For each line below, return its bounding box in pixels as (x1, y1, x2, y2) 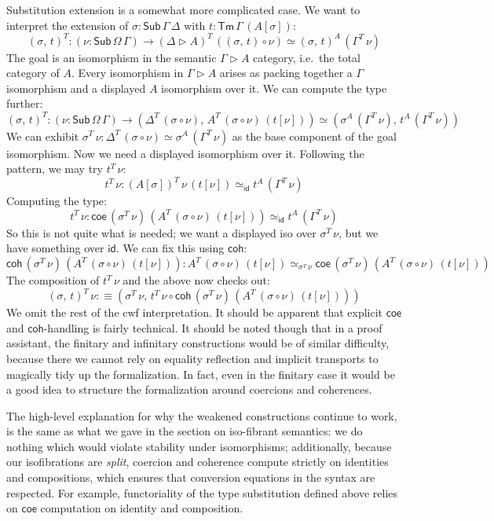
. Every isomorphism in (71, 64, 184, 81)
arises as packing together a (219, 64, 353, 81)
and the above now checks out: (123, 272, 270, 288)
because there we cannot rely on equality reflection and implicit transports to (6, 350, 379, 366)
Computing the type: (6, 193, 107, 209)
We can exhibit (6, 127, 79, 144)
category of (6, 64, 60, 81)
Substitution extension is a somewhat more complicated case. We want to (6, 2, 360, 17)
